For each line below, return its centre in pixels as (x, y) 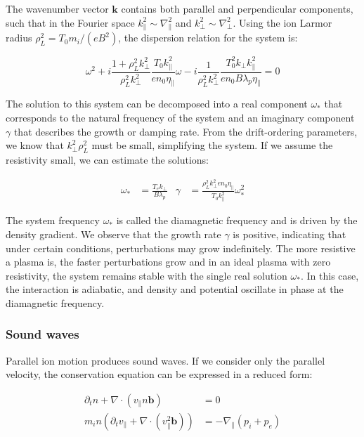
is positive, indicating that (290, 234)
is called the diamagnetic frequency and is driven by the (237, 220)
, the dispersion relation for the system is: (208, 38)
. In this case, (330, 275)
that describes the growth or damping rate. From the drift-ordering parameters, (186, 131)
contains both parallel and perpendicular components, (237, 8)
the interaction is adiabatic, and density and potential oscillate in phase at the (175, 289)
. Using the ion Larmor (282, 22)
